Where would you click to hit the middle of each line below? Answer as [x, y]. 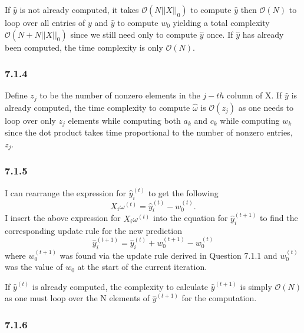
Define [16, 95]
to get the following [183, 193]
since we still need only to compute [134, 34]
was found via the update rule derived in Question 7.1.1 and [168, 255]
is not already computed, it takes [79, 9]
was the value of [34, 267]
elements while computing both [124, 120]
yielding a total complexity [221, 22]
